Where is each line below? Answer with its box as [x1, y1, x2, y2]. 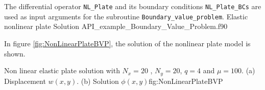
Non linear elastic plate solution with [4, 65, 120, 76]
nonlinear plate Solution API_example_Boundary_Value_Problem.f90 [4, 21, 228, 32]
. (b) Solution [77, 75, 119, 86]
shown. [4, 48, 26, 58]
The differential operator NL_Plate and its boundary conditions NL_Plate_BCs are [4, 1, 261, 11]
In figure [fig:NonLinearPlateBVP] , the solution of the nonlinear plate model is [4, 38, 251, 48]
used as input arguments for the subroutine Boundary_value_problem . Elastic [4, 11, 248, 21]
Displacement [4, 75, 46, 86]
